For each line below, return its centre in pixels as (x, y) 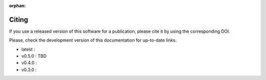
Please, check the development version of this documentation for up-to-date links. (93, 40)
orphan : (17, 6)
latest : (28, 49)
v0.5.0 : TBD (34, 56)
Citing (18, 20)
